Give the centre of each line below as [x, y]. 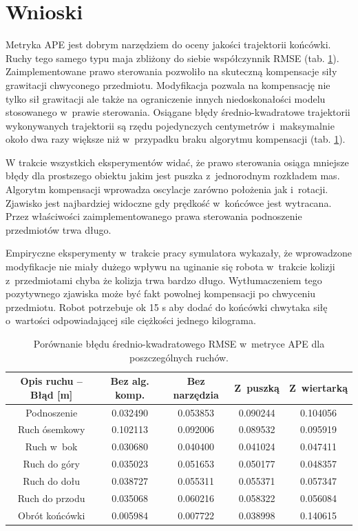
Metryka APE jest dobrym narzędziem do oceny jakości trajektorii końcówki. [168, 44]
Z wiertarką [318, 387]
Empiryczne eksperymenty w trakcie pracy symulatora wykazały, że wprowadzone [179, 253]
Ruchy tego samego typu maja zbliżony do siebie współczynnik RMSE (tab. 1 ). [172, 58]
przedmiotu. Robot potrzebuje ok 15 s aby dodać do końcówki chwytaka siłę [167, 307]
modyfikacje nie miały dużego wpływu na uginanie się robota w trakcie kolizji [170, 267]
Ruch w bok [51, 447]
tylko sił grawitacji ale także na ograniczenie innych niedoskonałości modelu [166, 98]
